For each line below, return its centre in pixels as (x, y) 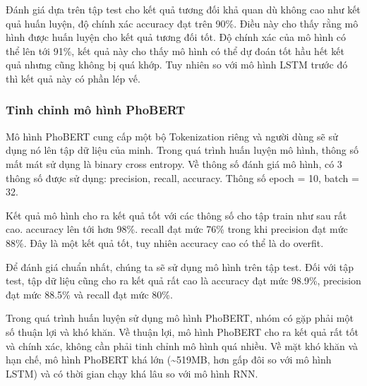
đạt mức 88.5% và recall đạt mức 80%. (89, 294)
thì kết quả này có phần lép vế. (73, 78)
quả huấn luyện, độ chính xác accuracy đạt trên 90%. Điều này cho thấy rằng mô (182, 23)
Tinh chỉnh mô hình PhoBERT (96, 110)
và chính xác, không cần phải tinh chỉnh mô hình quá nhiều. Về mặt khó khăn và (182, 345)
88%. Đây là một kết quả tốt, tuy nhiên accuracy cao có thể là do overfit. (165, 242)
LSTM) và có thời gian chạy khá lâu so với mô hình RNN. (132, 373)
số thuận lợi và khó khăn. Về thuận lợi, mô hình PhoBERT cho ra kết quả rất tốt (182, 331)
